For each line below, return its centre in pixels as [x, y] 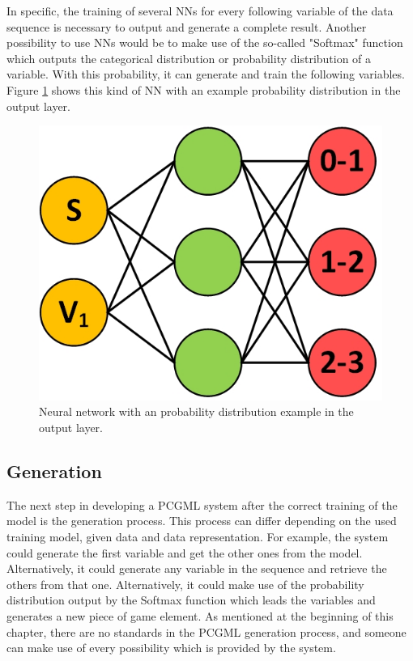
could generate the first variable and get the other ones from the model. [185, 552]
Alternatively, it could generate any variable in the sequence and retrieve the [197, 568]
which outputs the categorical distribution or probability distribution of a [189, 58]
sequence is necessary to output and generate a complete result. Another [187, 26]
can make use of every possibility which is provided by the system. [171, 648]
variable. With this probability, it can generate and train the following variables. [206, 74]
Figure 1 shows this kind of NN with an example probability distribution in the [204, 89]
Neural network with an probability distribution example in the [196, 411]
